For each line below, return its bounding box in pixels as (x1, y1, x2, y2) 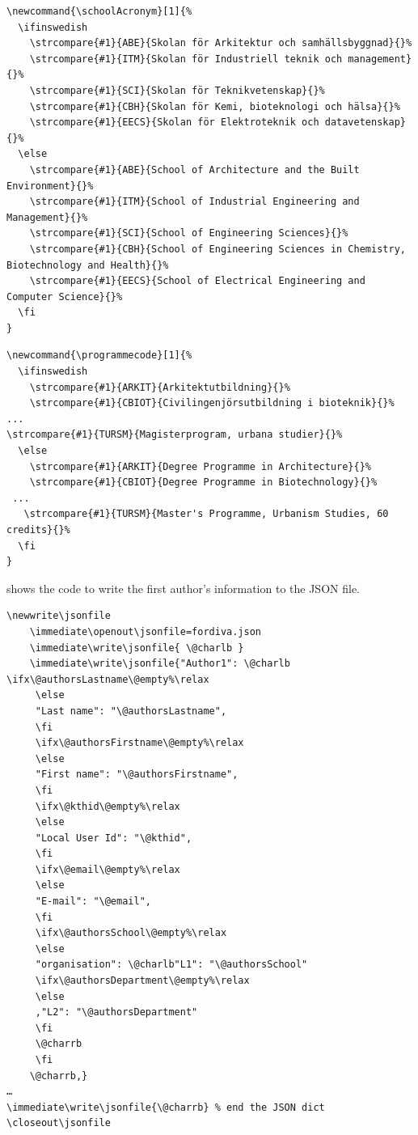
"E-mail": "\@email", (35, 896, 151, 908)
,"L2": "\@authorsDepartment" (35, 1006, 198, 1019)
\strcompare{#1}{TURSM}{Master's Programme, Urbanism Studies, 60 (23, 508, 389, 520)
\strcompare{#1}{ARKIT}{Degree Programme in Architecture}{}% (29, 460, 372, 472)
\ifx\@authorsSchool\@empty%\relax (35, 927, 227, 939)
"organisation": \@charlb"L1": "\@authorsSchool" (35, 959, 308, 971)
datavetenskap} (324, 116, 406, 129)
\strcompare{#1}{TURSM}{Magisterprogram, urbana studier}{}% (6, 429, 343, 441)
